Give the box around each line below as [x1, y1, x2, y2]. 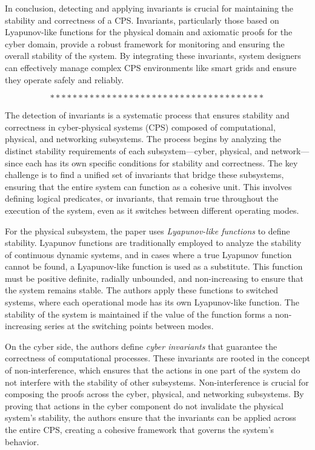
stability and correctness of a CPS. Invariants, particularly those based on [5, 13, 279, 26]
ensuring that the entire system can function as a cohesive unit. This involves [5, 180, 292, 193]
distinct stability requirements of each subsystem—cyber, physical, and [5, 144, 269, 157]
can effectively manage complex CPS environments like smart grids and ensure [5, 61, 297, 73]
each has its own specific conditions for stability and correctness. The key [25, 156, 298, 169]
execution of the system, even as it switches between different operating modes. [5, 203, 299, 216]
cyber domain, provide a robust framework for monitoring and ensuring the [5, 37, 285, 50]
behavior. [5, 435, 39, 448]
